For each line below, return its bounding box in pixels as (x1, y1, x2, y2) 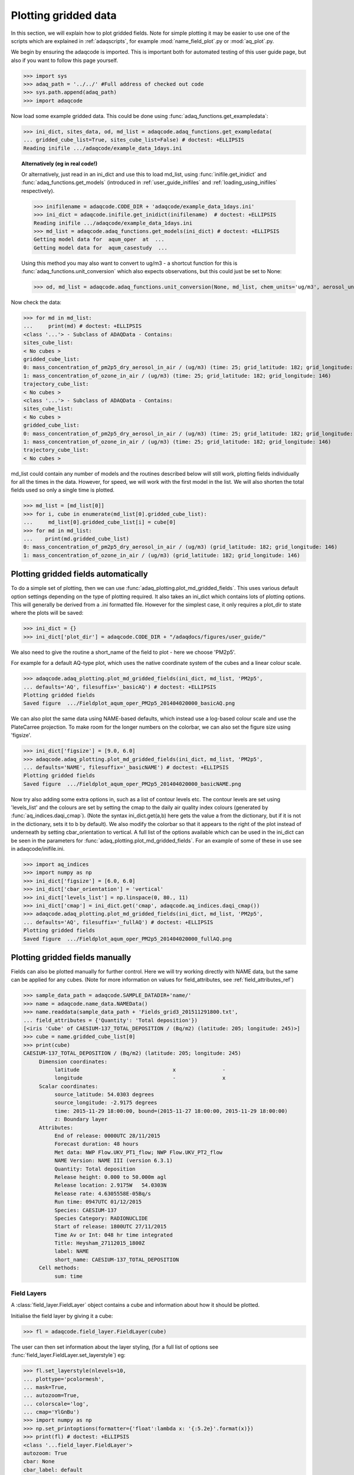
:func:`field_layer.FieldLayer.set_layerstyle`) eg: (11, 1352, 126, 1359)
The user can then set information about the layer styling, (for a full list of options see (11, 1343, 218, 1351)
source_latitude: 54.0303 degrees (54, 1091, 155, 1098)
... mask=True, (23, 1384, 67, 1391)
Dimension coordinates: (38, 1058, 108, 1065)
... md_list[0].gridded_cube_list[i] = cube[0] (23, 519, 176, 526)
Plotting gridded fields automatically (11, 569, 148, 579)
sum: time (54, 1273, 83, 1280)
